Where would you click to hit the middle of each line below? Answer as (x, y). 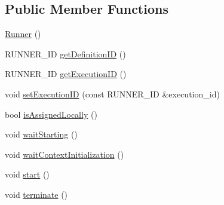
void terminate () (36, 194)
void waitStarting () (41, 134)
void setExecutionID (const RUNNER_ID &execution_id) (112, 94)
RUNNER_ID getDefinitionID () (65, 53)
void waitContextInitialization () (65, 154)
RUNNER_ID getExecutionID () (66, 74)
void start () (27, 174)
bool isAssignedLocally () (51, 114)
